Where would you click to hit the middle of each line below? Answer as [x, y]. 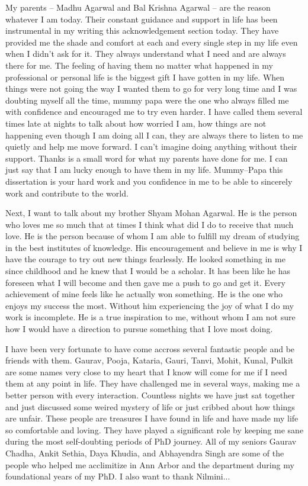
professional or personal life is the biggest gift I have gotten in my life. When [145, 77]
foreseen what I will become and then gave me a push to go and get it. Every [145, 282]
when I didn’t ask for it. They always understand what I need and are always [146, 54]
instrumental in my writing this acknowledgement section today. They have [142, 30]
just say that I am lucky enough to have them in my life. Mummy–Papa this [144, 170]
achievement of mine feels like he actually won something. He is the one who [144, 294]
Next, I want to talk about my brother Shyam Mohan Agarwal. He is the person [151, 213]
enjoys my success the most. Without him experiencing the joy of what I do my [150, 305]
